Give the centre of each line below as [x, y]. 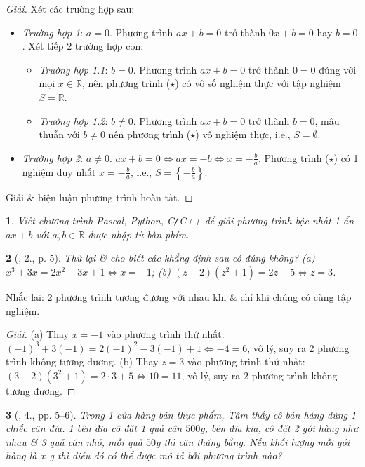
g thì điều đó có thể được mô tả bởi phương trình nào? [166, 455]
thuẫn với [59, 134]
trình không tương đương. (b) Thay [82, 361]
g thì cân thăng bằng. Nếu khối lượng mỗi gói [253, 441]
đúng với [338, 69]
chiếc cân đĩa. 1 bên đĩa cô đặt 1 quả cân [94, 428]
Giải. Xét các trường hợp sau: [70, 8]
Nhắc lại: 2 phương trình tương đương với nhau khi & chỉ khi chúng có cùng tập [179, 297]
